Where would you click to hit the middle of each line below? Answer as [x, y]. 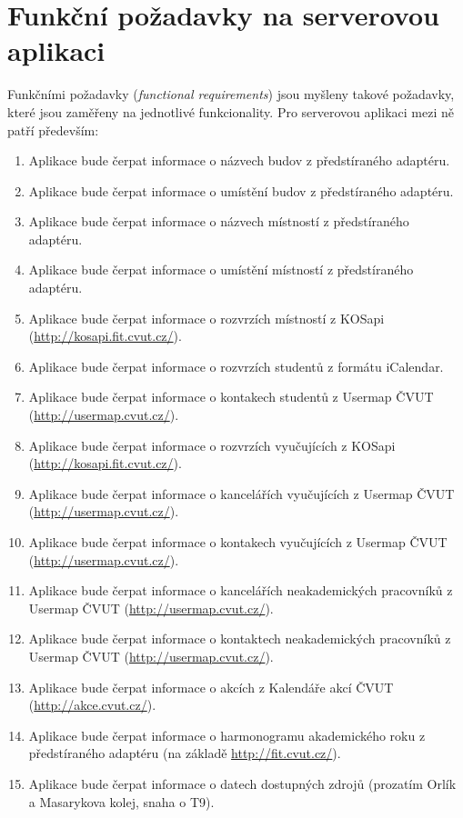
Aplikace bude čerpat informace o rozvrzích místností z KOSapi [206, 318]
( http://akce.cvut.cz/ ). [92, 705]
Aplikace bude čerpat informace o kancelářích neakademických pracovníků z [241, 590]
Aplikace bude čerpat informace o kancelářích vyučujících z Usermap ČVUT [242, 493]
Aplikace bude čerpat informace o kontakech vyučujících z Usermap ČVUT [238, 542]
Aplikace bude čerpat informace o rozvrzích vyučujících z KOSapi [212, 445]
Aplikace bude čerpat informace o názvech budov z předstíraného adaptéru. [239, 160]
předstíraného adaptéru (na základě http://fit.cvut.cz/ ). [185, 753]
